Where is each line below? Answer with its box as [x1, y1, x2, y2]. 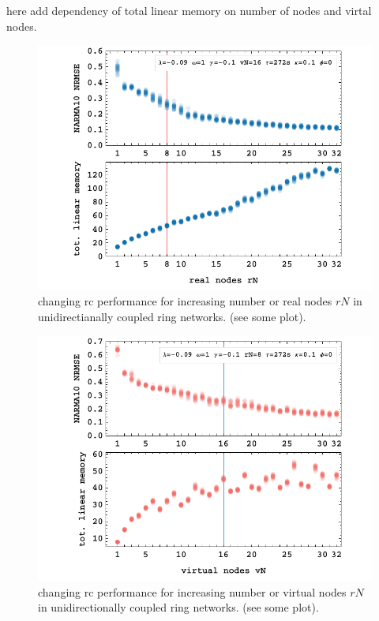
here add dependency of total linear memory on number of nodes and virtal [6, 2, 372, 18]
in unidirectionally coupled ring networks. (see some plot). [38, 599, 319, 615]
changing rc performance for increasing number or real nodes [38, 293, 332, 309]
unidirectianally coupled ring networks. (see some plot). [38, 308, 306, 324]
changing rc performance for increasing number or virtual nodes [38, 583, 347, 600]
